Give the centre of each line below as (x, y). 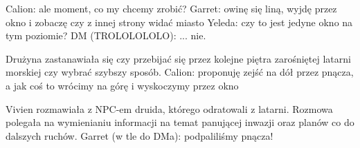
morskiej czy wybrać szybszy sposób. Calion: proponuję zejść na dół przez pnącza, (180, 72)
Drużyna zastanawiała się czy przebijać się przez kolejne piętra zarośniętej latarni (178, 58)
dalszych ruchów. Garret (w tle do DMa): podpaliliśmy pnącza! (139, 135)
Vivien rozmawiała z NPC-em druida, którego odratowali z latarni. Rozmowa (169, 108)
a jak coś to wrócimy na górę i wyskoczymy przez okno (122, 85)
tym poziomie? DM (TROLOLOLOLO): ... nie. (106, 35)
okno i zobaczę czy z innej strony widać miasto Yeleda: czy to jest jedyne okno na (179, 22)
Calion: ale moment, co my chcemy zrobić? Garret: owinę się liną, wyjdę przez (171, 8)
